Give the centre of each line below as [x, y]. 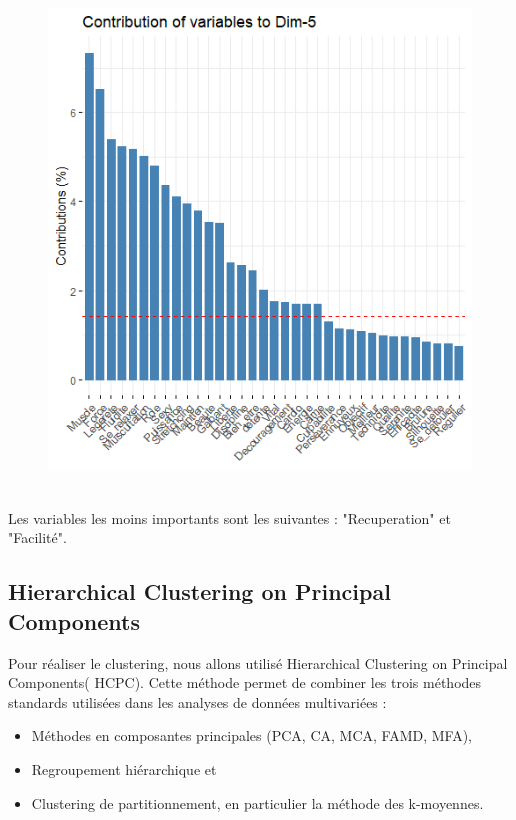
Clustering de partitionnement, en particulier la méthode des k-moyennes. [257, 802]
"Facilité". [37, 537]
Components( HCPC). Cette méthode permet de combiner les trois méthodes [245, 682]
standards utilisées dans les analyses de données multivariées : [197, 701]
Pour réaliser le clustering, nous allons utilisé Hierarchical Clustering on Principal [258, 662]
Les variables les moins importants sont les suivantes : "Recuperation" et [229, 517]
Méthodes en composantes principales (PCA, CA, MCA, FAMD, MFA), [251, 735]
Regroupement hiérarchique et [124, 769]
